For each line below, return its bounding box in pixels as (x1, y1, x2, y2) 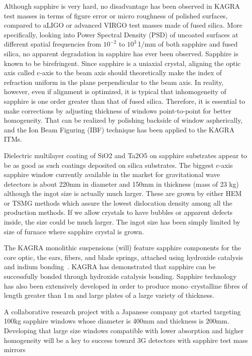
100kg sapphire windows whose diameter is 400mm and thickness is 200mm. (4, 316, 229, 326)
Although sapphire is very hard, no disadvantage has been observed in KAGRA (4, 1, 240, 11)
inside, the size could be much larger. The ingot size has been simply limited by (4, 217, 240, 227)
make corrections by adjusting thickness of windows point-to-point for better (4, 105, 232, 115)
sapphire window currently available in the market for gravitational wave (4, 169, 220, 179)
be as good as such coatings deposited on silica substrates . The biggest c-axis (4, 160, 233, 170)
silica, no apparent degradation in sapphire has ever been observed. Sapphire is (4, 48, 238, 58)
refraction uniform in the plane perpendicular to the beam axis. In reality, (4, 77, 224, 87)
